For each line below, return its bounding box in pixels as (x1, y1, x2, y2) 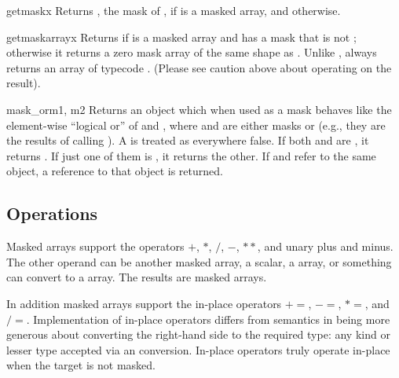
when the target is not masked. (6, 357, 156, 373)
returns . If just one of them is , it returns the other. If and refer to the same (6, 147, 376, 163)
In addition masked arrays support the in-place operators (6, 295, 282, 311)
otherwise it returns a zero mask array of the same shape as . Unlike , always (6, 44, 377, 61)
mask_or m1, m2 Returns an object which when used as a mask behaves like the (6, 101, 392, 117)
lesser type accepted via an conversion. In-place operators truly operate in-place (6, 341, 390, 358)
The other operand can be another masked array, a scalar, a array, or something (6, 253, 392, 270)
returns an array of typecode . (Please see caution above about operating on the (6, 59, 392, 75)
